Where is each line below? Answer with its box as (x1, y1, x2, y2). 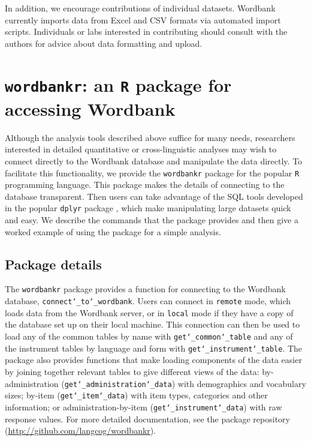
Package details (5, 254, 102, 273)
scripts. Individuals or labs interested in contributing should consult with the (5, 25, 288, 38)
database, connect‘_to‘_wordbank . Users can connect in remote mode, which (5, 295, 291, 307)
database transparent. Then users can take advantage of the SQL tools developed (5, 190, 303, 202)
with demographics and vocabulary (177, 377, 306, 389)
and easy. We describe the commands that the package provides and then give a (5, 214, 298, 226)
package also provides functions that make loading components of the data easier (5, 353, 302, 366)
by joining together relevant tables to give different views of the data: (5, 365, 259, 377)
